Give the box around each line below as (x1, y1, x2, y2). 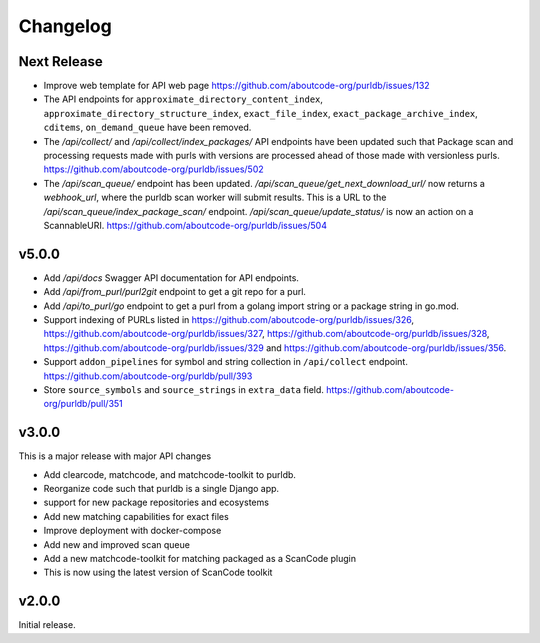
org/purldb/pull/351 (43, 398, 124, 410)
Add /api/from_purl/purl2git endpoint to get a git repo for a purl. (43, 286, 307, 298)
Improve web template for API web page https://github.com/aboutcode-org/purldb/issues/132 (43, 80, 430, 92)
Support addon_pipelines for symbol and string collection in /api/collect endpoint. (43, 356, 409, 368)
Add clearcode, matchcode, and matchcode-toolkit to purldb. (43, 468, 297, 480)
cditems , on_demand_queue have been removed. (43, 121, 252, 134)
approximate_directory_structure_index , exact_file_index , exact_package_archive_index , (43, 107, 479, 119)
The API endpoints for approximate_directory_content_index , (43, 93, 324, 105)
